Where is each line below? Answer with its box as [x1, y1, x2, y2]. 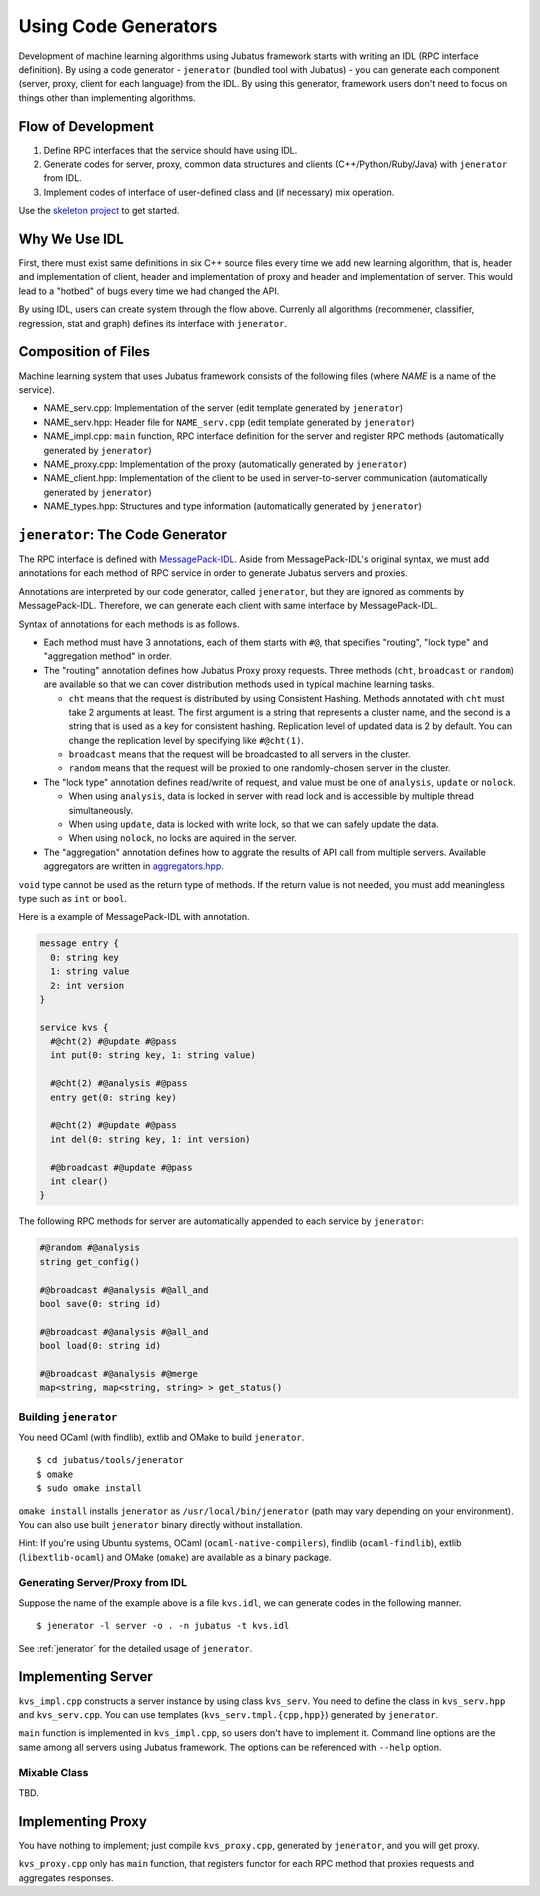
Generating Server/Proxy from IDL [18, 1576, 187, 1590]
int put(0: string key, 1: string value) [50, 1050, 257, 1061]
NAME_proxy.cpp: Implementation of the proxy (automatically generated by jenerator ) [43, 458, 407, 470]
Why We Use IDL [18, 231, 124, 247]
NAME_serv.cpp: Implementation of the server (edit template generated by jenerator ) [43, 402, 404, 414]
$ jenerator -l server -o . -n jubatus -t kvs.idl [36, 1620, 290, 1632]
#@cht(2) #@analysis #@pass [50, 1078, 188, 1089]
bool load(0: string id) [39, 1340, 162, 1352]
